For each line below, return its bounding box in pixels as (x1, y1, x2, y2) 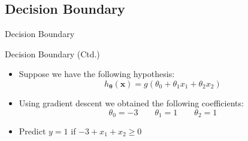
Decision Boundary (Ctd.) (5, 47, 100, 60)
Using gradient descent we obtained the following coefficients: (19, 96, 244, 109)
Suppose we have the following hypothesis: (19, 68, 175, 80)
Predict (19, 125, 46, 137)
